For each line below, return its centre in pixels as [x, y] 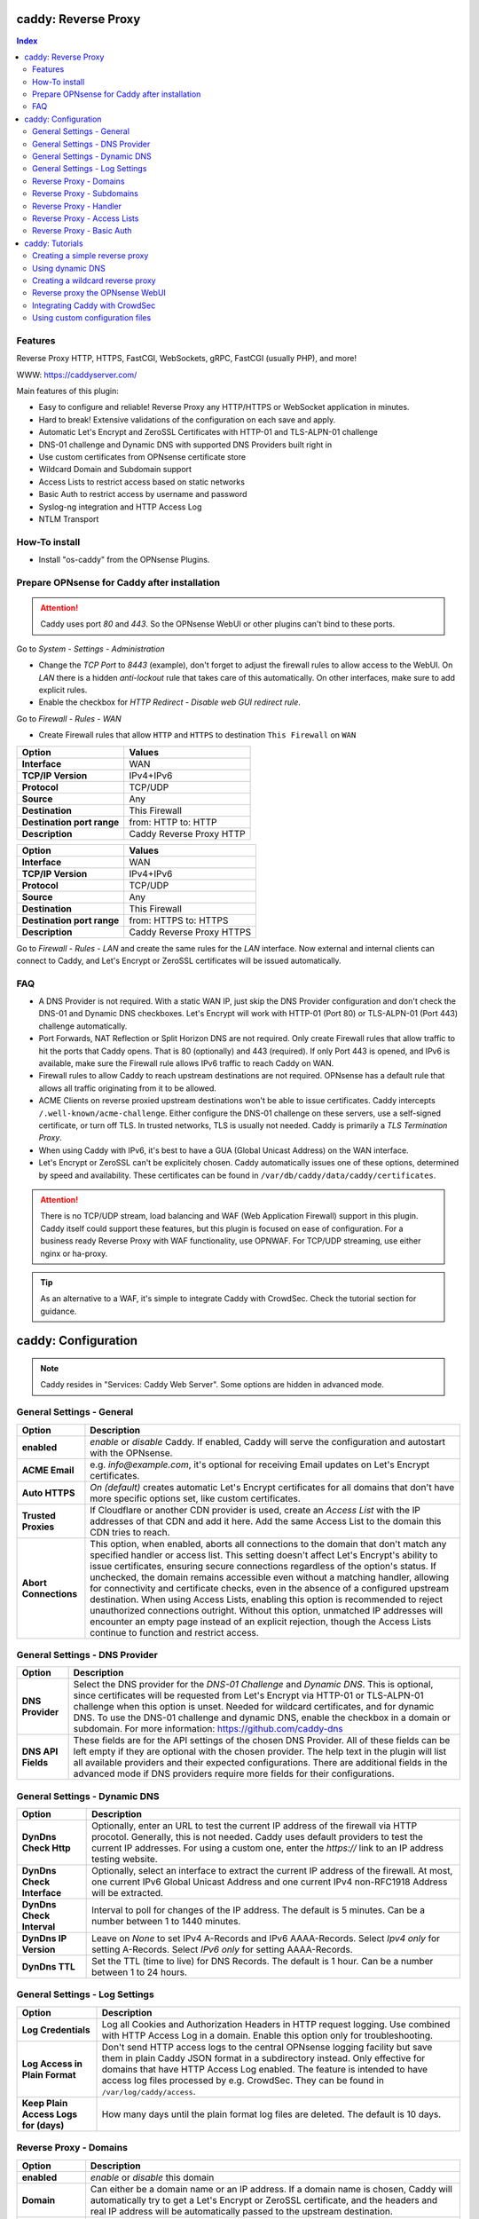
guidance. [59, 1311]
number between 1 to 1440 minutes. [166, 1922]
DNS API [40, 1751]
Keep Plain [45, 2103]
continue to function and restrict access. [174, 1632]
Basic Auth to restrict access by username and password [143, 494]
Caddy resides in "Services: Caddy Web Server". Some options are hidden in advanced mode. [212, 1385]
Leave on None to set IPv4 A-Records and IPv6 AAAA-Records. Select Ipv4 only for [266, 1939]
